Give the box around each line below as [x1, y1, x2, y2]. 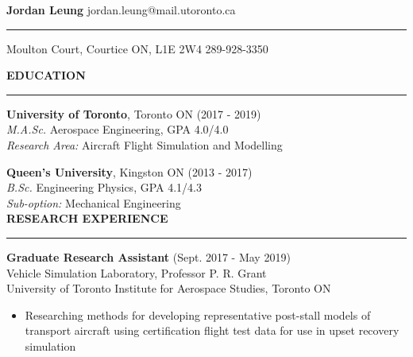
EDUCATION [6, 67, 86, 83]
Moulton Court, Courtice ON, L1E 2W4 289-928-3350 [6, 40, 268, 56]
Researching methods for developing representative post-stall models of [25, 306, 371, 323]
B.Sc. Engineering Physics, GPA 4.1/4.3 [6, 179, 202, 196]
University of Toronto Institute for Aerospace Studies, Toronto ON [6, 280, 331, 297]
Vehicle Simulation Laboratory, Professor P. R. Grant [6, 264, 267, 281]
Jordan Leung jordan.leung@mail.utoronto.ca [6, 2, 236, 17]
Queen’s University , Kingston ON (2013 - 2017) [6, 163, 253, 180]
